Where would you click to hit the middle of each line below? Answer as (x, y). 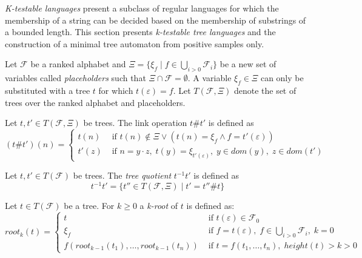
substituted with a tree (48, 90)
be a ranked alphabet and (78, 64)
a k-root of (159, 206)
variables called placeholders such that (75, 78)
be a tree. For (89, 206)
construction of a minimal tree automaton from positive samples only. (135, 43)
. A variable (209, 78)
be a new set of (248, 64)
